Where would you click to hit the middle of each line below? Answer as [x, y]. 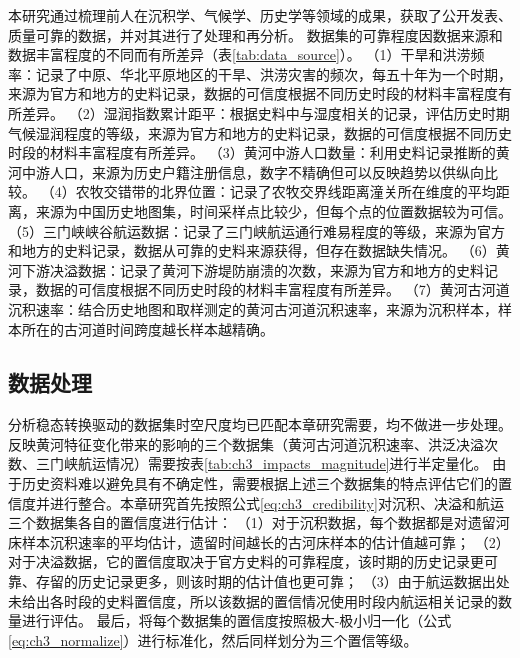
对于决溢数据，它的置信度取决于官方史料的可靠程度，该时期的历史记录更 [246, 561]
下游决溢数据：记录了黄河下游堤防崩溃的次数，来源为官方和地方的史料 [252, 269]
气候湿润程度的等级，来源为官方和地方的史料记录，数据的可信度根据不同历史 [260, 132]
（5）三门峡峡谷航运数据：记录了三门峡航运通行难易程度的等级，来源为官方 [256, 230]
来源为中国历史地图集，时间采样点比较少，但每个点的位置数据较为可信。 [273, 210]
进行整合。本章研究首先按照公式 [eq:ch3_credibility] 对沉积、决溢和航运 [276, 502]
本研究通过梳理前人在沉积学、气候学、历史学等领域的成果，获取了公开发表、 [260, 15]
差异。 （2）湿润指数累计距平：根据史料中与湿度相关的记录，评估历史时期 [265, 112]
